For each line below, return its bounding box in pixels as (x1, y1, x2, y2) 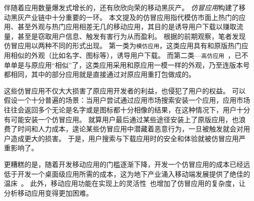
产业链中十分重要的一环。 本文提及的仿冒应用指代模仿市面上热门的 (24, 12, 239, 22)
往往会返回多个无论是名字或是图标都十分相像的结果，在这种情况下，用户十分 (4, 105, 250, 115)
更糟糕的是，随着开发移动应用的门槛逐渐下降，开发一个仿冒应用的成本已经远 (4, 159, 250, 169)
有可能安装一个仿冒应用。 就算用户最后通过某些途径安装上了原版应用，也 (4, 114, 239, 124)
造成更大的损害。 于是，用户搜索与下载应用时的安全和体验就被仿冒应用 (10, 133, 239, 143)
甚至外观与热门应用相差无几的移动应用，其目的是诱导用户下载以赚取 (17, 21, 236, 32)
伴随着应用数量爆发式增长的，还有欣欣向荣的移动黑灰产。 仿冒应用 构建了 (4, 2, 239, 12)
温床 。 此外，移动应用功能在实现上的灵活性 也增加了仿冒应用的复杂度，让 (4, 178, 246, 188)
